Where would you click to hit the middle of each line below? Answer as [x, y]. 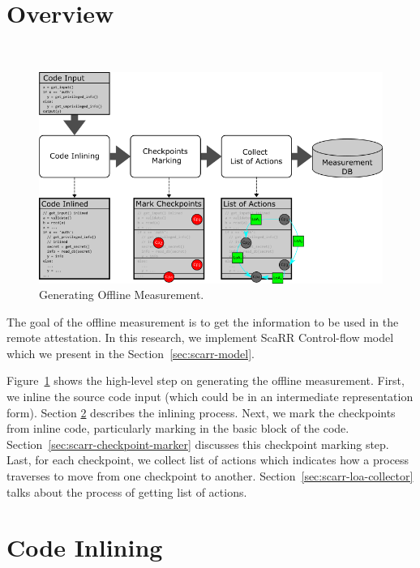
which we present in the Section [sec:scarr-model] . [131, 353]
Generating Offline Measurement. [122, 295]
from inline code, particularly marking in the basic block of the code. [178, 428]
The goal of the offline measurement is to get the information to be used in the [203, 321]
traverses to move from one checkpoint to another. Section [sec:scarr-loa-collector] [210, 476]
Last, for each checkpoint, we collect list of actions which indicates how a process [208, 460]
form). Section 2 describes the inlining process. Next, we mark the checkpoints [201, 412]
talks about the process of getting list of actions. [127, 491]
